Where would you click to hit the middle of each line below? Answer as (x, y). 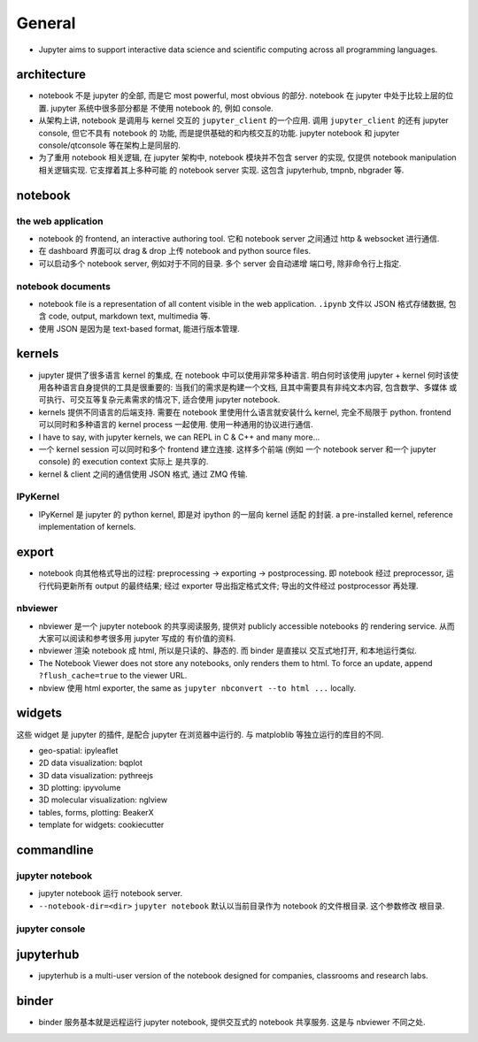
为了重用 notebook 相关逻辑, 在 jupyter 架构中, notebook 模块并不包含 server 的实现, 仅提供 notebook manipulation (247, 157)
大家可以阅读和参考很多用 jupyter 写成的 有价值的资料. (137, 639)
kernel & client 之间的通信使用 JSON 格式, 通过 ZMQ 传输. (143, 474)
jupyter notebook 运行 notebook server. (111, 893)
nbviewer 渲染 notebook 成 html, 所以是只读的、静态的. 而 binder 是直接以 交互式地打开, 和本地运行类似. (227, 651)
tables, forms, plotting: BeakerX (96, 812)
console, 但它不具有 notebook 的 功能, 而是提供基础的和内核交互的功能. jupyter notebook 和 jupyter (219, 133)
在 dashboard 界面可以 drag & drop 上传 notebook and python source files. (175, 251)
